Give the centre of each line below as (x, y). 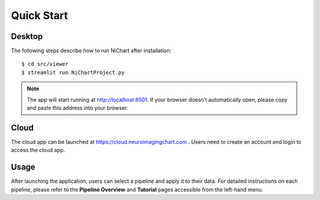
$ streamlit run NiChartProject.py (73, 72)
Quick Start (39, 15)
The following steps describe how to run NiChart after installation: (91, 51)
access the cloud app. (38, 150)
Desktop (27, 36)
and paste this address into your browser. (78, 108)
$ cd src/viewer (45, 64)
